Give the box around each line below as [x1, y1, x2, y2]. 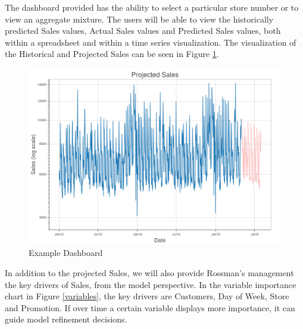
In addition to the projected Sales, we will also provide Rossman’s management [5, 266, 294, 279]
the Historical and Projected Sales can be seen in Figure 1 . [5, 48, 219, 60]
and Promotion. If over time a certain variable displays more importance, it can [5, 301, 295, 314]
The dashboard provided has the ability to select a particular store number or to [5, 1, 299, 13]
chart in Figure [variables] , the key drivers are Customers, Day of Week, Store [5, 290, 289, 302]
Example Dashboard [29, 246, 103, 259]
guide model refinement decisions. [5, 313, 127, 325]
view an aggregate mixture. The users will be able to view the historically [5, 12, 274, 25]
